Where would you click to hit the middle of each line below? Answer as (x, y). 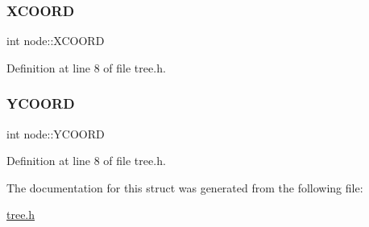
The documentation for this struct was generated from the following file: (185, 187)
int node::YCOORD (56, 133)
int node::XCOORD (56, 41)
